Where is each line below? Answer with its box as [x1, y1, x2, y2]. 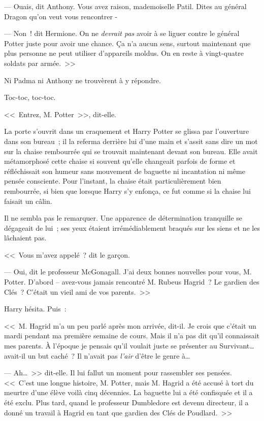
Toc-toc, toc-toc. [4, 92, 56, 102]
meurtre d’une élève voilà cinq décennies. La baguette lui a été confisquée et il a [4, 387, 253, 398]
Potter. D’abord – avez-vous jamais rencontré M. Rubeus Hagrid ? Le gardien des [4, 276, 259, 287]
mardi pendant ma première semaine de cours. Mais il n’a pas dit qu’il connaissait [4, 330, 260, 341]
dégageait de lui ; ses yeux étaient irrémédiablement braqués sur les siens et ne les [4, 222, 260, 233]
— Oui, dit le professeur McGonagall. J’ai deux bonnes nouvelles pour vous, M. [4, 266, 252, 277]
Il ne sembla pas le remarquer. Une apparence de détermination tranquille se [4, 213, 243, 223]
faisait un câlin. [4, 195, 52, 206]
